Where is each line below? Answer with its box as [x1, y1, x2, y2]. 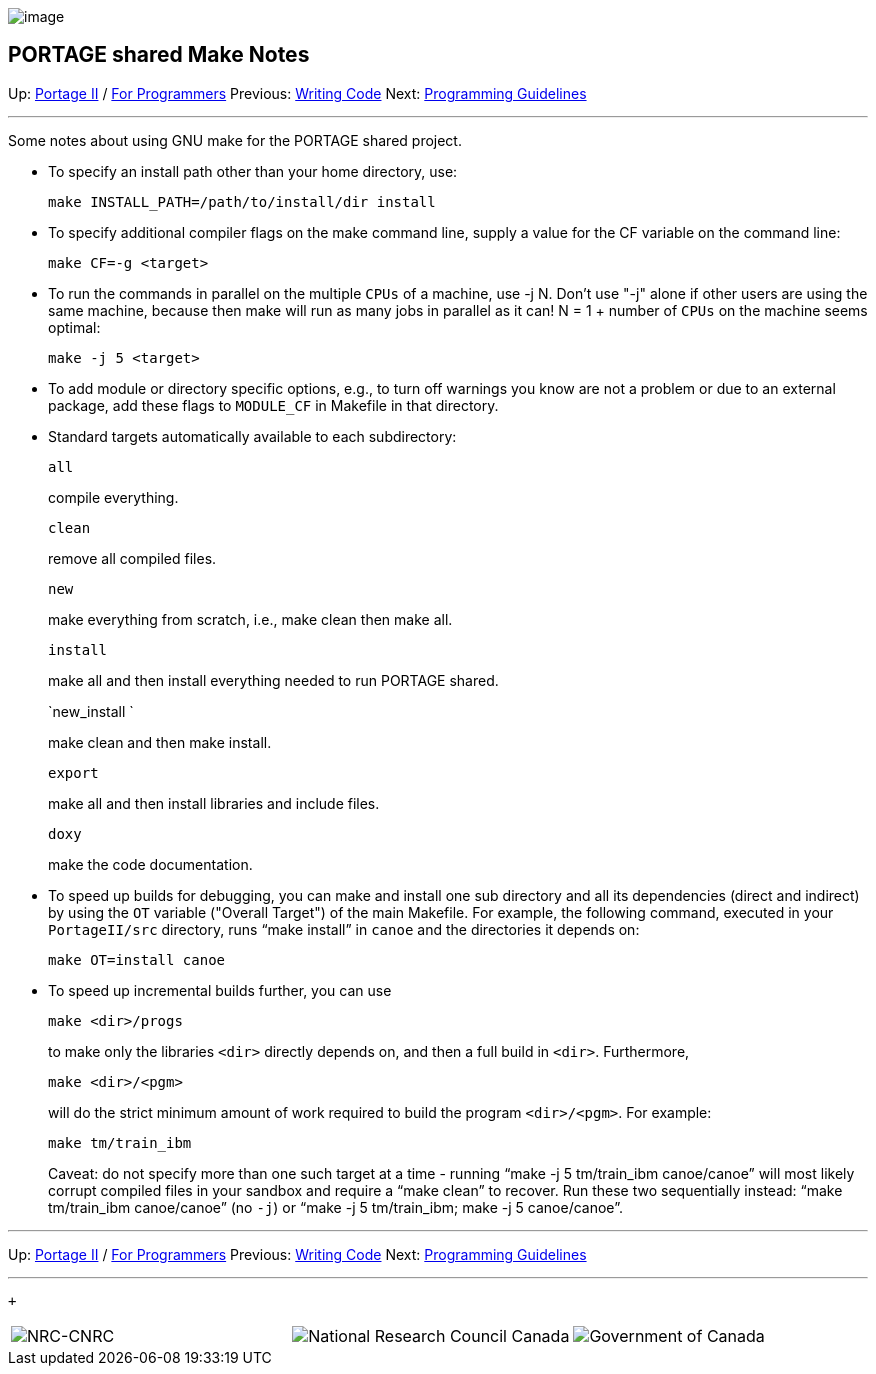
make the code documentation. [48, 855, 253, 873]
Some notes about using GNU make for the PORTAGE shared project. [8, 131, 462, 149]
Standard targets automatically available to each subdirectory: [48, 427, 457, 445]
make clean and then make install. [48, 733, 272, 751]
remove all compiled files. [48, 549, 217, 567]
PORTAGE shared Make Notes [8, 42, 310, 68]
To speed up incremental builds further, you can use [48, 981, 392, 999]
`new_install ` [48, 702, 134, 720]
